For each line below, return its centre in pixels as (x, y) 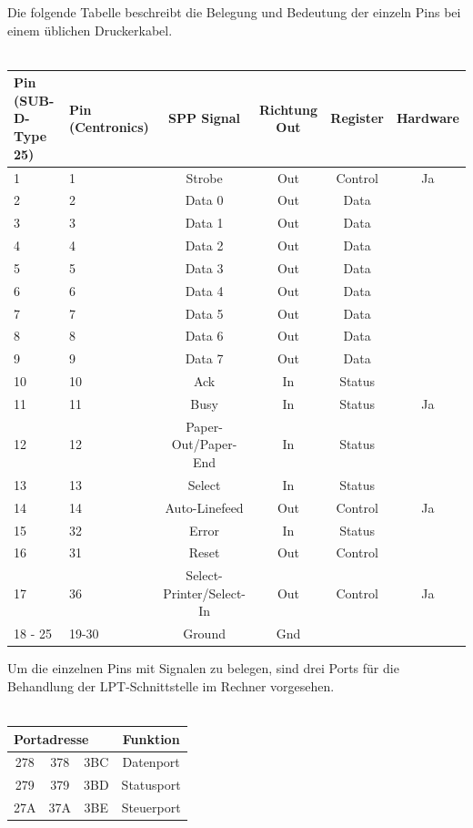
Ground (204, 634)
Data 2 (204, 245)
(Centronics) (109, 127)
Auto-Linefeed (204, 507)
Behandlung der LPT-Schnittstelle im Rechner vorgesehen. (171, 685)
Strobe (204, 177)
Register (357, 118)
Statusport (151, 785)
